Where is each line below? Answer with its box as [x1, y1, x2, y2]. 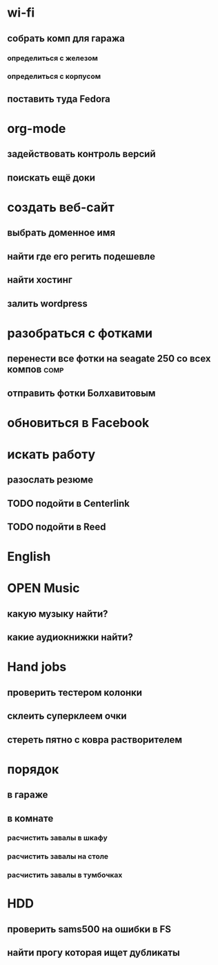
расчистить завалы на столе [7, 851, 109, 861]
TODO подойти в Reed [7, 521, 106, 533]
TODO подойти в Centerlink [7, 497, 130, 509]
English [7, 549, 51, 565]
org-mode [7, 121, 66, 136]
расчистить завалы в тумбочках [7, 870, 123, 880]
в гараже [7, 789, 48, 801]
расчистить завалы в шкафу [7, 833, 108, 842]
